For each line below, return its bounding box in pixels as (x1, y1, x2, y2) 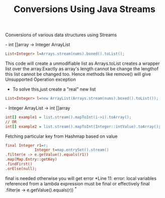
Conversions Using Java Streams (13, 4, 156, 15)
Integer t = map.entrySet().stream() (34, 147, 109, 153)
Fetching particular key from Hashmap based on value (5, 133, 118, 139)
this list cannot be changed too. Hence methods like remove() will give (5, 71, 151, 77)
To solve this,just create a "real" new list (12, 86, 96, 92)
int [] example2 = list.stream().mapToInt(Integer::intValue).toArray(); (5, 124, 161, 129)
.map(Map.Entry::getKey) (5, 157, 57, 162)
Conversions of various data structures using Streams (5, 32, 117, 38)
